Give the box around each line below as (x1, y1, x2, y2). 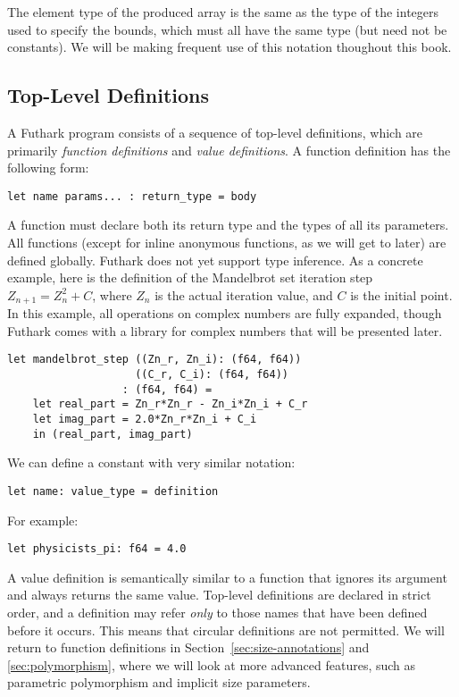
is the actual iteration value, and (154, 285, 333, 304)
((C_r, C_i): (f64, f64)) (135, 368, 288, 382)
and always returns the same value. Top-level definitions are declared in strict (7, 585, 431, 604)
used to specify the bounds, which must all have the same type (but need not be (7, 20, 447, 38)
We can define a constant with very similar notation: (7, 453, 296, 472)
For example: (7, 510, 79, 529)
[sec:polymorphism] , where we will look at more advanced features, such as (7, 655, 416, 674)
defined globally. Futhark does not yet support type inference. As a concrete (7, 250, 423, 269)
